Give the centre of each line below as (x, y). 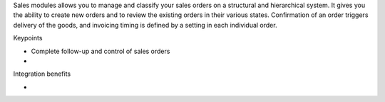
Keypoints (28, 38)
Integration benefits (42, 74)
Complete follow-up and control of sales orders (101, 51)
